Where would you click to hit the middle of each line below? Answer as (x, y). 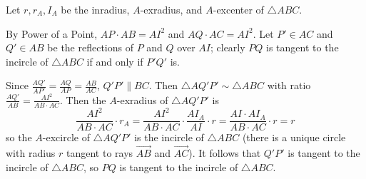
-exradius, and (171, 9)
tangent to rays (100, 152)
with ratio (289, 85)
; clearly (228, 47)
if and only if (115, 61)
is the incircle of (169, 137)
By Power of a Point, (52, 33)
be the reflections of (90, 47)
